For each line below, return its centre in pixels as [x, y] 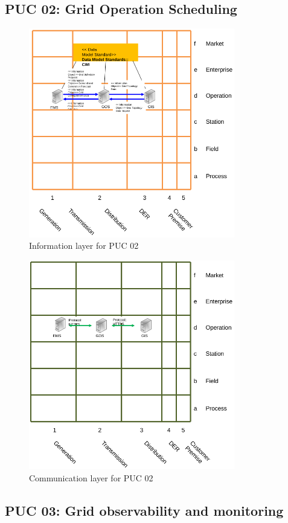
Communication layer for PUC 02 [91, 477]
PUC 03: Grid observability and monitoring [144, 510]
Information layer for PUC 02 [84, 245]
